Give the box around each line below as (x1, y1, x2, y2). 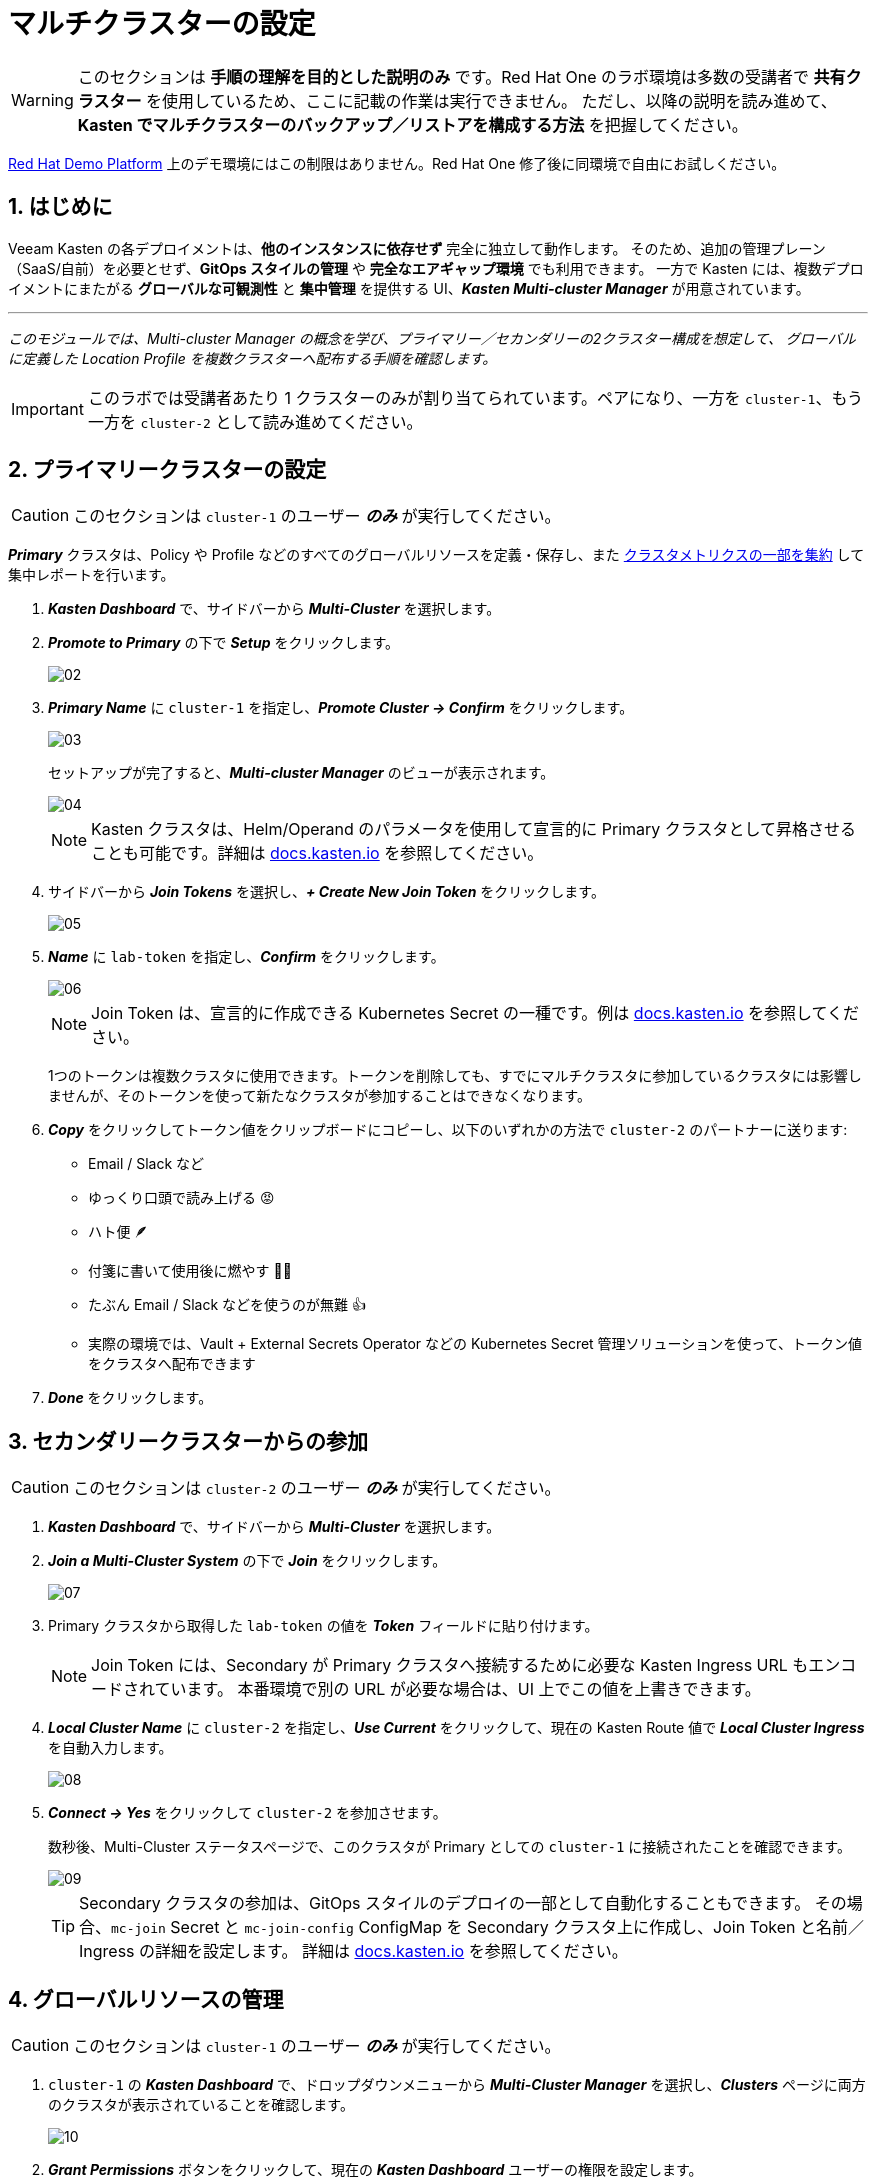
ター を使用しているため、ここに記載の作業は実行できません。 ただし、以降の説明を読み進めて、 (109, 90, 837, 111)
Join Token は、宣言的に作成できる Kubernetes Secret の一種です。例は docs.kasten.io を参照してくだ (91, 1003, 860, 1024)
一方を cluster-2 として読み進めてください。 (87, 411, 423, 432)
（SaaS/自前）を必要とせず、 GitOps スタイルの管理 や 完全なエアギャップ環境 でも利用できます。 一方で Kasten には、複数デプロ (8, 259, 864, 277)
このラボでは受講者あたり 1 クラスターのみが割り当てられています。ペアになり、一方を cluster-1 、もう (87, 387, 863, 408)
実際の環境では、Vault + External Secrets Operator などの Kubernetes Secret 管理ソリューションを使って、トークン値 (88, 1335, 862, 1353)
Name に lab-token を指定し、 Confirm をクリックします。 (48, 948, 445, 966)
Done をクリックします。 (48, 1389, 213, 1407)
